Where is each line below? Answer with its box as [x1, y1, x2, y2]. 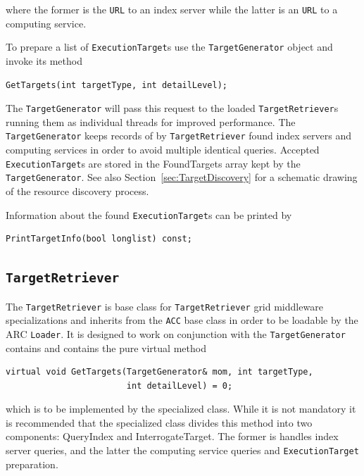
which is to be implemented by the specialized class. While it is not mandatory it [6, 401, 356, 416]
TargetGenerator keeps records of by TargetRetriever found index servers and [6, 128, 351, 143]
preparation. [6, 456, 58, 471]
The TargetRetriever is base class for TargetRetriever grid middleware [6, 299, 323, 313]
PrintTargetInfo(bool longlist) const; [6, 234, 192, 244]
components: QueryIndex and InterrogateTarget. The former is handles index [6, 429, 339, 444]
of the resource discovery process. [6, 183, 149, 198]
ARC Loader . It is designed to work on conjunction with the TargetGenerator [6, 326, 346, 341]
